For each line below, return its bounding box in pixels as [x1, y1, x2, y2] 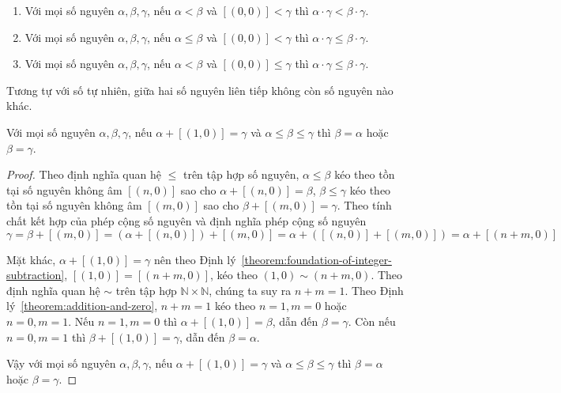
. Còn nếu [348, 312, 396, 329]
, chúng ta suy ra [209, 282, 292, 298]
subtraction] [6, 266, 65, 283]
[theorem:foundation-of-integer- [241, 251, 392, 267]
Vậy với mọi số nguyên [6, 355, 116, 372]
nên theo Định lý [153, 251, 236, 267]
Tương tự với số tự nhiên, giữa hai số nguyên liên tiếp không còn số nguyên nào [6, 81, 393, 98]
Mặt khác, [6, 251, 56, 267]
